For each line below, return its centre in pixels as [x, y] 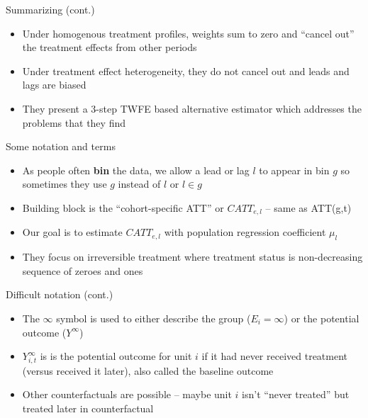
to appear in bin [294, 170]
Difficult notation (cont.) [60, 294]
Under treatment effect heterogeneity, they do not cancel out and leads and [186, 70]
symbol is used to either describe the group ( [154, 318]
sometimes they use [65, 184]
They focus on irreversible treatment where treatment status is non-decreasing [193, 257]
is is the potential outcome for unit [116, 356]
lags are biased [54, 85]
